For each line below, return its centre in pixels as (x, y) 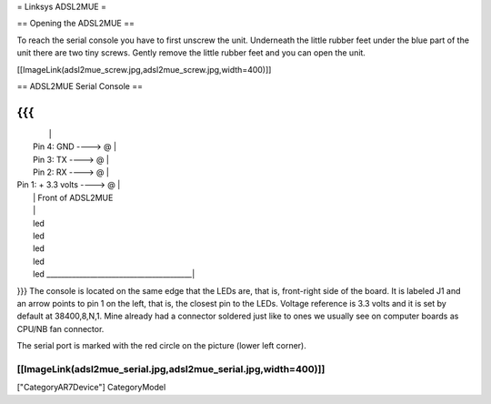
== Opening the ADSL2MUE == (76, 24)
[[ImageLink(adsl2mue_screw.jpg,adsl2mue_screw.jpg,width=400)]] (144, 69)
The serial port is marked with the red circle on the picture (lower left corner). (161, 346)
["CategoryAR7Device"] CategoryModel (91, 388)
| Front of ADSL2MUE (73, 197)
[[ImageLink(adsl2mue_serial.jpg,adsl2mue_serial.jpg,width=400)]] (171, 369)
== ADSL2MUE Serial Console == (80, 86)
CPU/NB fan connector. (60, 328)
